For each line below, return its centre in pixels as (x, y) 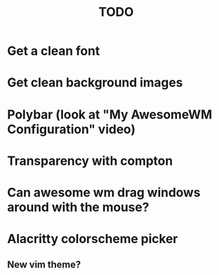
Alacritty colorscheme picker (93, 239)
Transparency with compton (90, 161)
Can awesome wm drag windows (104, 192)
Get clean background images (95, 83)
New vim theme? (44, 264)
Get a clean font (54, 51)
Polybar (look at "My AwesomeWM (110, 114)
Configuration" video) (72, 129)
